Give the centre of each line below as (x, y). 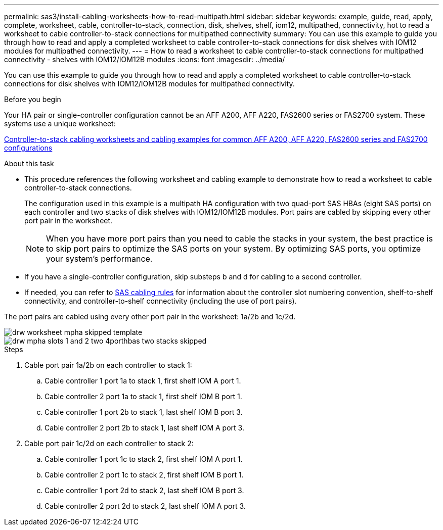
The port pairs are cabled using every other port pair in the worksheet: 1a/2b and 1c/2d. (150, 317)
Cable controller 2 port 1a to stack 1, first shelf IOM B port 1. (143, 396)
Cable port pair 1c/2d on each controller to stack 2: (109, 443)
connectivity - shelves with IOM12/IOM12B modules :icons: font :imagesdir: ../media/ (145, 59)
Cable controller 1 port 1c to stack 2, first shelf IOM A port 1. (144, 459)
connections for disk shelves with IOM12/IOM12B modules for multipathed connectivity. (149, 84)
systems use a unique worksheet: (60, 124)
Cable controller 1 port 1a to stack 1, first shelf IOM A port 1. (143, 381)
